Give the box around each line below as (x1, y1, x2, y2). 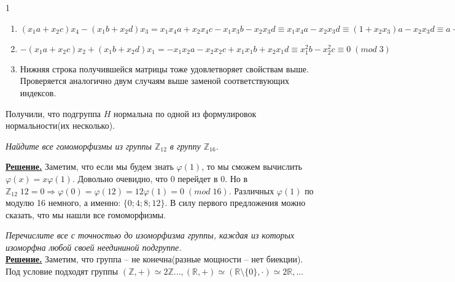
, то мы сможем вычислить (201, 160, 302, 173)
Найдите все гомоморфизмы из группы (6, 139, 152, 152)
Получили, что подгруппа (6, 107, 101, 120)
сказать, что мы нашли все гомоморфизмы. (6, 208, 166, 221)
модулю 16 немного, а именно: (6, 196, 121, 209)
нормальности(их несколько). (6, 119, 115, 132)
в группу (169, 139, 201, 152)
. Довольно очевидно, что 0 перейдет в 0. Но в (72, 172, 248, 185)
